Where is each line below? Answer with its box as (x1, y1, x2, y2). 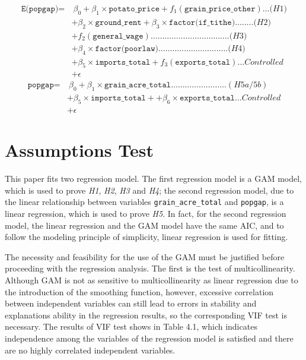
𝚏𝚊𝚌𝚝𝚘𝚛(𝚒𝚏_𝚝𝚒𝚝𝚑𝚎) (169, 18, 235, 27)
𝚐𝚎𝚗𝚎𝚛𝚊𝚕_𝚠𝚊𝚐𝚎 (93, 31, 144, 40)
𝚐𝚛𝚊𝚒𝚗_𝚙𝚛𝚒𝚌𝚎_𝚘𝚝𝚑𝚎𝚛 (184, 5, 256, 14)
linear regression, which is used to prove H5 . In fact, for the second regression (5, 207, 286, 220)
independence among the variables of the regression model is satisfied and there (5, 331, 294, 344)
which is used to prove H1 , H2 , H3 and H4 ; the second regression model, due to (5, 184, 294, 196)
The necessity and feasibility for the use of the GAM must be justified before (5, 250, 285, 263)
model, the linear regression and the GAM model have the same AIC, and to (5, 219, 284, 231)
